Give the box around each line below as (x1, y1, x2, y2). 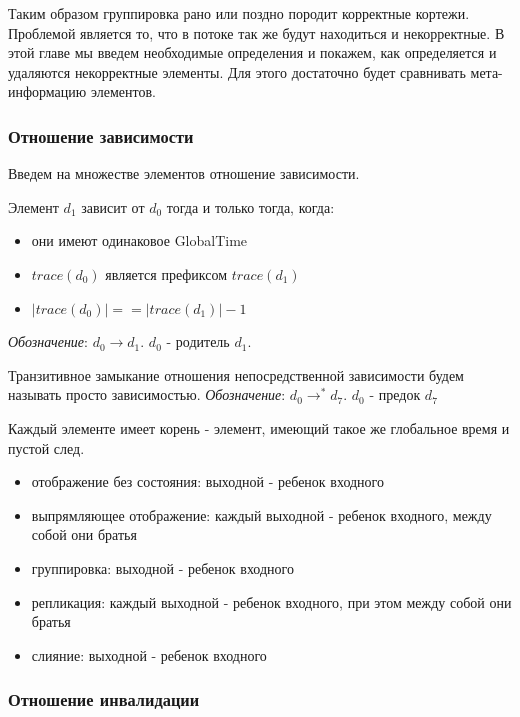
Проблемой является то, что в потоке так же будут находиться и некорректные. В (8, 22, 505, 43)
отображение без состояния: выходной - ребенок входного (31, 471, 384, 492)
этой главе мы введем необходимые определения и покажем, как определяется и (8, 42, 497, 63)
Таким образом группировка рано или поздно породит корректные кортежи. (8, 3, 470, 23)
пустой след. (8, 437, 85, 458)
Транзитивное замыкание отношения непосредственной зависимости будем (8, 364, 464, 385)
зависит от (81, 196, 145, 217)
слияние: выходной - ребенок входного (31, 644, 267, 665)
